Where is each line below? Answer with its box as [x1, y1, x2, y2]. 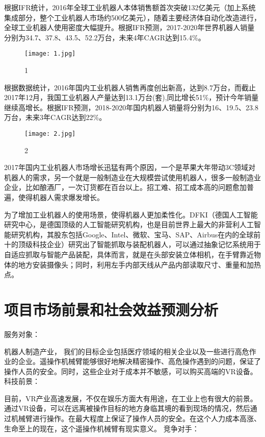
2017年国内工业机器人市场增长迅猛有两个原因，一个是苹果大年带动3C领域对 [4, 162, 256, 173]
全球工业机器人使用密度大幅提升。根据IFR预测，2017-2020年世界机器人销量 [4, 22, 255, 33]
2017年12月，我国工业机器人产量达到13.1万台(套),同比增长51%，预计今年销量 [4, 92, 259, 103]
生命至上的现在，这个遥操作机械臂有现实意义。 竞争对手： [4, 423, 199, 433]
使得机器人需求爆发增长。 [18, 192, 104, 203]
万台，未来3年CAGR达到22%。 [4, 112, 107, 123]
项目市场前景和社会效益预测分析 [4, 299, 219, 320]
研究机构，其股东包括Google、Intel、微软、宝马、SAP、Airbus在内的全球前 [11, 229, 261, 239]
